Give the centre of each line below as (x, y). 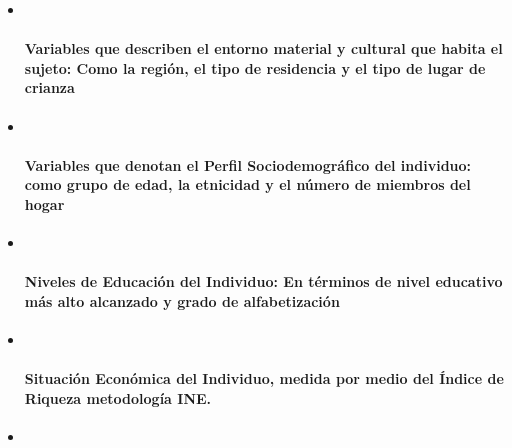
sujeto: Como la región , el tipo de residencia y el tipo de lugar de (255, 67)
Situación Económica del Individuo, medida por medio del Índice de (264, 378)
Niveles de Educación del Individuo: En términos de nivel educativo (263, 281)
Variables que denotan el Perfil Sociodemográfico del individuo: (248, 164)
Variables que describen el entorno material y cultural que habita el (263, 48)
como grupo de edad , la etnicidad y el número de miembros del (247, 184)
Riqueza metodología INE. (118, 397)
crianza (49, 87)
